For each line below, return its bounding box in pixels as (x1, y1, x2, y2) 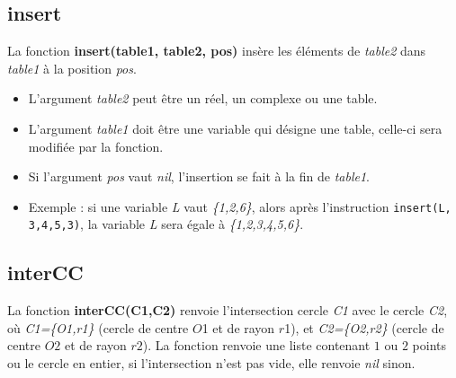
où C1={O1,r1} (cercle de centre (7, 318, 189, 337)
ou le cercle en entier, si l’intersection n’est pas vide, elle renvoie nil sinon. (7, 354, 416, 373)
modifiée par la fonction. (28, 136, 164, 155)
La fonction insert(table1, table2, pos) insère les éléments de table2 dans (7, 41, 426, 60)
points (412, 336, 447, 355)
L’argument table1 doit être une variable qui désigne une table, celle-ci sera (28, 119, 443, 137)
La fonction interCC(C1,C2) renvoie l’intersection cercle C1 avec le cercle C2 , (7, 301, 448, 320)
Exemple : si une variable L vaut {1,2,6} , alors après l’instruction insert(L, (28, 197, 452, 215)
